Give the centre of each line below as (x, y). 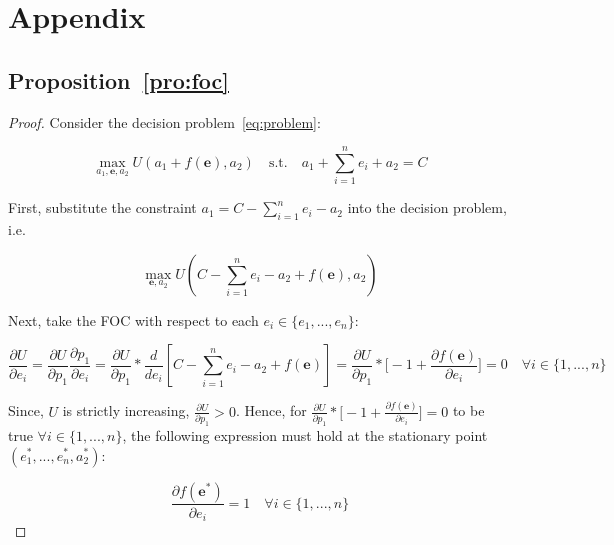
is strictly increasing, (126, 410)
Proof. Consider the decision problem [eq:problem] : (164, 121)
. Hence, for (271, 410)
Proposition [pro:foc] (118, 79)
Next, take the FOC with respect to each (133, 319)
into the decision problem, (427, 207)
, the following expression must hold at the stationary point (305, 434)
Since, (26, 410)
